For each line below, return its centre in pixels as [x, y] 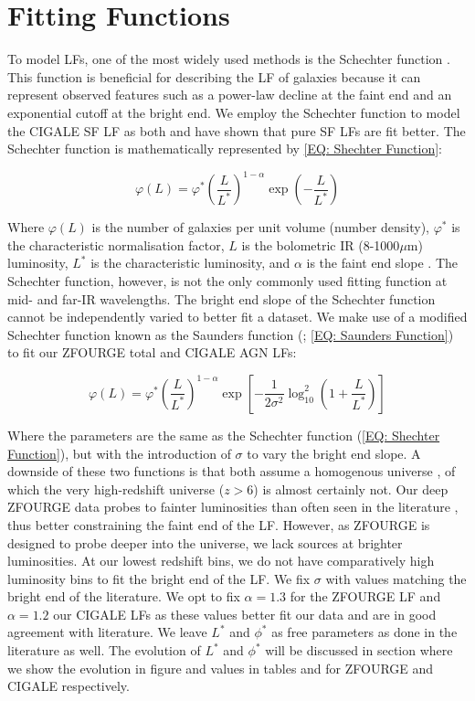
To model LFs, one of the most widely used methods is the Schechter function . [229, 59]
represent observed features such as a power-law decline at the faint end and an [230, 95]
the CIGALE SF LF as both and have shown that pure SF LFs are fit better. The [237, 130]
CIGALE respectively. [69, 686]
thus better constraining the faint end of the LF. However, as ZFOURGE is [219, 524]
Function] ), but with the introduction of [119, 453]
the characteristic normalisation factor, [116, 244]
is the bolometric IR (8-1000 [321, 244]
